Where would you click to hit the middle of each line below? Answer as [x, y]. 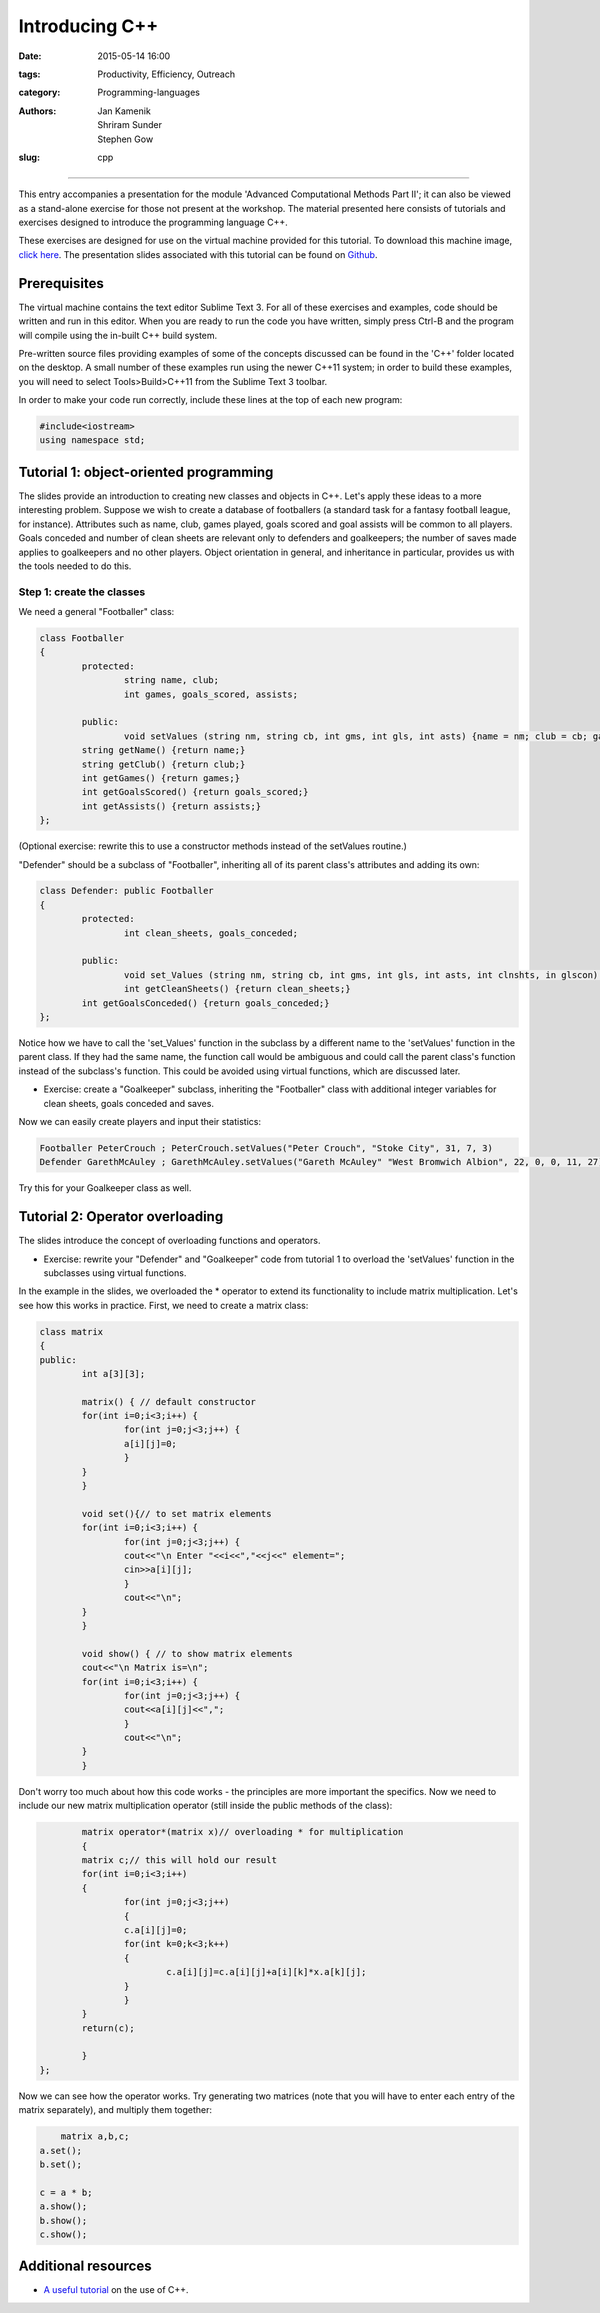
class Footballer [82, 638]
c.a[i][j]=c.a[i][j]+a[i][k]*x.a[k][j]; [266, 1972]
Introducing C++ [88, 26]
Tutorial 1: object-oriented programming [146, 471]
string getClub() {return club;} [163, 764]
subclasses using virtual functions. [115, 1272]
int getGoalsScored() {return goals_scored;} [195, 792]
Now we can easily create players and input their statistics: [140, 1121]
